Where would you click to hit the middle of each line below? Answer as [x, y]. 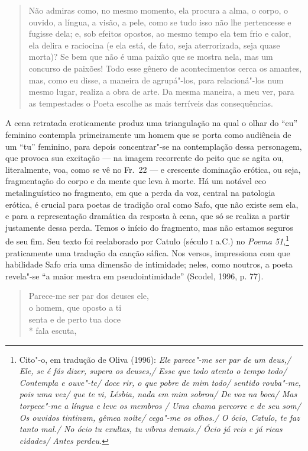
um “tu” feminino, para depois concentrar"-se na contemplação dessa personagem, [154, 146]
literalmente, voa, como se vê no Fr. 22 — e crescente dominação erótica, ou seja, [153, 169]
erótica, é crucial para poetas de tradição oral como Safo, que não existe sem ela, [152, 204]
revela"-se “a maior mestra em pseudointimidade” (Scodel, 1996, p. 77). [134, 276]
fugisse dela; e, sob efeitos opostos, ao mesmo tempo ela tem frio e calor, [160, 33]
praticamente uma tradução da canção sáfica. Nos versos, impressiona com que [148, 252]
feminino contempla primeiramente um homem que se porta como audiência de [148, 134]
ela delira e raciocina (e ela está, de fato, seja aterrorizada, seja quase [154, 45]
